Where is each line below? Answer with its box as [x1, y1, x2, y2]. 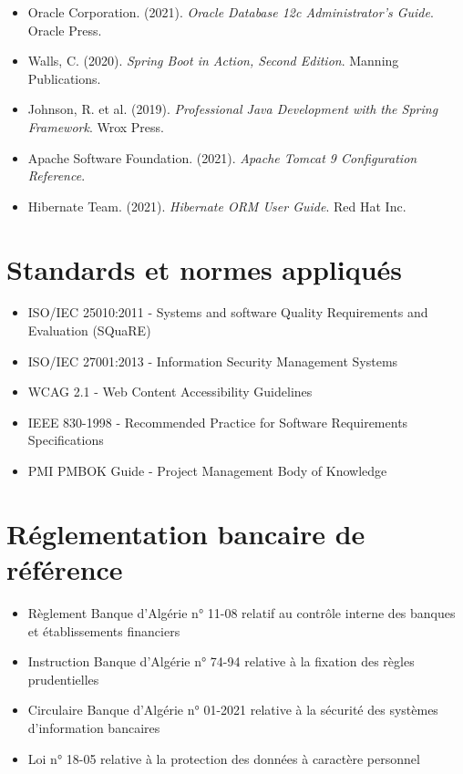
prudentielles [27, 669, 99, 688]
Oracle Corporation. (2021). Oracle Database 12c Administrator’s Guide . [27, 3, 434, 21]
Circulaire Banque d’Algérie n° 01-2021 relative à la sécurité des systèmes [27, 700, 438, 719]
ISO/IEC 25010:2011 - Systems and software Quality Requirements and [27, 303, 428, 322]
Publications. [27, 68, 101, 88]
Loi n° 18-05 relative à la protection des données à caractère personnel [27, 748, 420, 768]
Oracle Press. [27, 20, 102, 39]
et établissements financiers [27, 621, 180, 640]
